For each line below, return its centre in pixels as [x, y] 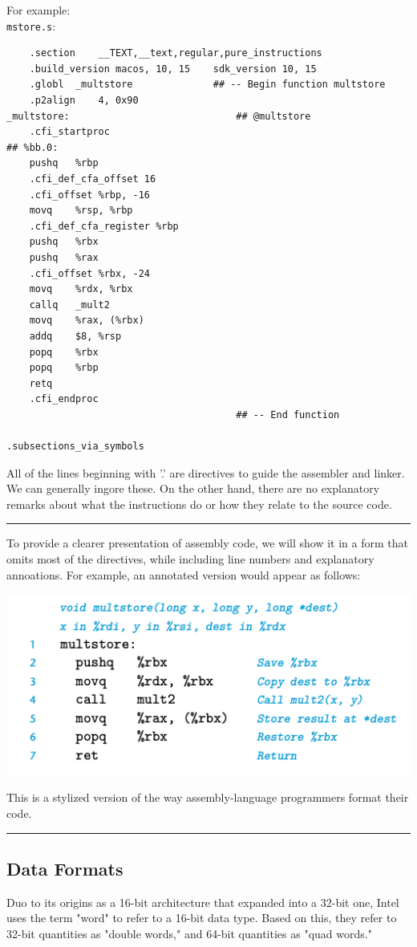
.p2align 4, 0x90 [84, 101]
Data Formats [65, 868]
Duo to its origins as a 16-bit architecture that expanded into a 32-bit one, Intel [203, 902]
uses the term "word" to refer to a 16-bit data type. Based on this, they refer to [202, 918]
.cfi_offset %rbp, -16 [89, 195]
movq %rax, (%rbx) [87, 321]
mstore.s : [31, 25]
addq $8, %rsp [75, 336]
